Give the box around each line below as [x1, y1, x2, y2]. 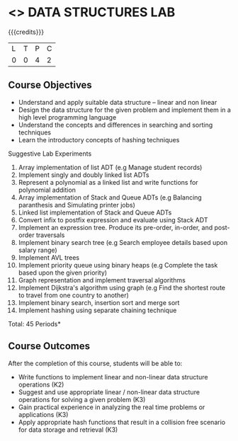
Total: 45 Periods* [8, 319, 61, 328]
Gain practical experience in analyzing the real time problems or [18, 403, 205, 411]
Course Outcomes [8, 340, 91, 353]
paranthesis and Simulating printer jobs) [18, 200, 135, 209]
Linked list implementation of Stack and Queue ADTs [18, 208, 172, 217]
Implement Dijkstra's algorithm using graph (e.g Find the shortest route [18, 283, 226, 292]
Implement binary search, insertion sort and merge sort [18, 298, 180, 307]
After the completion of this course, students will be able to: [8, 359, 183, 367]
